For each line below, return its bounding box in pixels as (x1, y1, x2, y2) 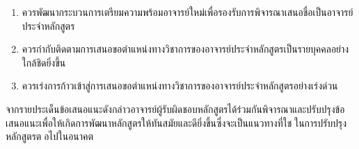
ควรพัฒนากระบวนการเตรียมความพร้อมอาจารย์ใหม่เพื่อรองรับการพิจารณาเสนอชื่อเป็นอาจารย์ (22, 5, 353, 19)
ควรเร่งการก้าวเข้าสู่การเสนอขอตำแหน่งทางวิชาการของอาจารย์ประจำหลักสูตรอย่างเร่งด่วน (22, 78, 338, 93)
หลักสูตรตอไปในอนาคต (6, 129, 94, 143)
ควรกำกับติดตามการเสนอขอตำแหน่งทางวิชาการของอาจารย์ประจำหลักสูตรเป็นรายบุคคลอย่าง (22, 42, 349, 56)
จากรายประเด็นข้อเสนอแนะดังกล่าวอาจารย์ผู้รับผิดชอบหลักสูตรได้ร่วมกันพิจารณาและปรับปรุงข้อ (6, 101, 345, 116)
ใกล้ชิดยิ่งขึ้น (22, 55, 66, 69)
